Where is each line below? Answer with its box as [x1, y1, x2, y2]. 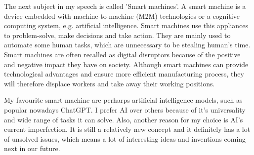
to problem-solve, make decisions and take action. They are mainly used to [4, 30, 231, 40]
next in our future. [4, 143, 60, 154]
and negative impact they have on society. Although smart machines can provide [4, 59, 249, 69]
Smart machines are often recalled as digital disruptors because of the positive [4, 49, 241, 59]
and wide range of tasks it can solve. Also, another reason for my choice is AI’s [4, 114, 243, 124]
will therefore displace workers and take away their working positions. [4, 78, 215, 88]
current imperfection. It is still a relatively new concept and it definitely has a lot [4, 124, 251, 134]
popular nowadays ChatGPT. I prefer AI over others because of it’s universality [4, 104, 246, 115]
